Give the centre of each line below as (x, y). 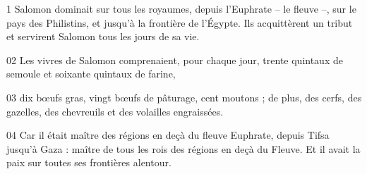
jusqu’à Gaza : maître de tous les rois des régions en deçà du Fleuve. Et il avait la (183, 148)
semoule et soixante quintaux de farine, (91, 74)
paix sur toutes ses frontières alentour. (89, 162)
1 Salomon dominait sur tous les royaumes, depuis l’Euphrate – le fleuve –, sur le (181, 8)
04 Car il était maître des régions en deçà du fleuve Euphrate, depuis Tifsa (168, 135)
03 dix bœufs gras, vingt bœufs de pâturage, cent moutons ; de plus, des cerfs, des (184, 97)
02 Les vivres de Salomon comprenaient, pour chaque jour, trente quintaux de (175, 60)
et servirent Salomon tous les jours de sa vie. (103, 36)
